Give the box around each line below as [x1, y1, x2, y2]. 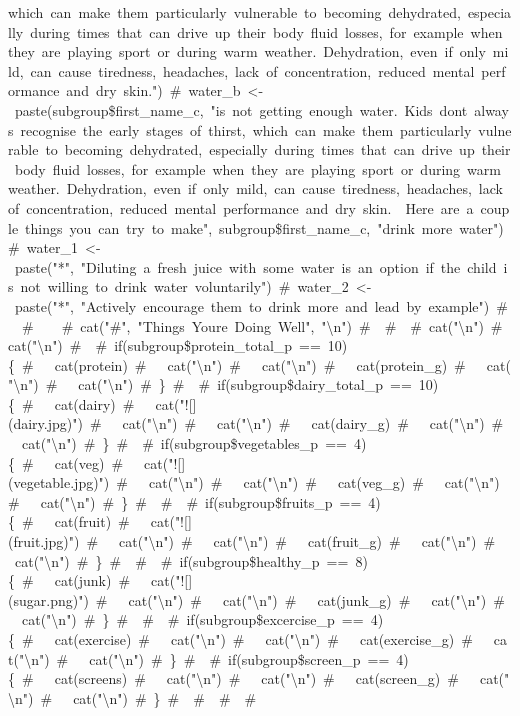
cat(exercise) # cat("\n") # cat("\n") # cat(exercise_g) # [54, 629, 473, 649]
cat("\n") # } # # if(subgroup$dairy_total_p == [78, 374, 412, 395]
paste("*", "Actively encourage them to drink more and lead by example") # [14, 295, 508, 316]
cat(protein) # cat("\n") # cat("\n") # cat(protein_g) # [54, 354, 466, 375]
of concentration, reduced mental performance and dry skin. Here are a [8, 197, 474, 218]
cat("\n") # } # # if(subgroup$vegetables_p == [21, 433, 347, 454]
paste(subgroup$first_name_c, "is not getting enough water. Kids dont [14, 99, 468, 120]
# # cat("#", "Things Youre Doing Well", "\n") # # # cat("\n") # [21, 315, 503, 336]
